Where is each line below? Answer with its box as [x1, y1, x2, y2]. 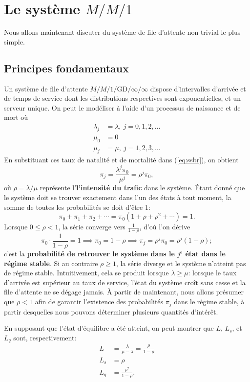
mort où [4, 112, 28, 122]
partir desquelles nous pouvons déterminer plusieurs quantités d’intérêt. [4, 306, 218, 316]
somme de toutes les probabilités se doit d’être [4, 202, 143, 212]
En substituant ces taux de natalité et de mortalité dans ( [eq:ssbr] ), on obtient [4, 155, 239, 165]
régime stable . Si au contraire [4, 258, 98, 268]
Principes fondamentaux [4, 60, 129, 75]
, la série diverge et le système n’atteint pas [116, 258, 246, 268]
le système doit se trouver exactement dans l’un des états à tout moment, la [4, 192, 231, 202]
